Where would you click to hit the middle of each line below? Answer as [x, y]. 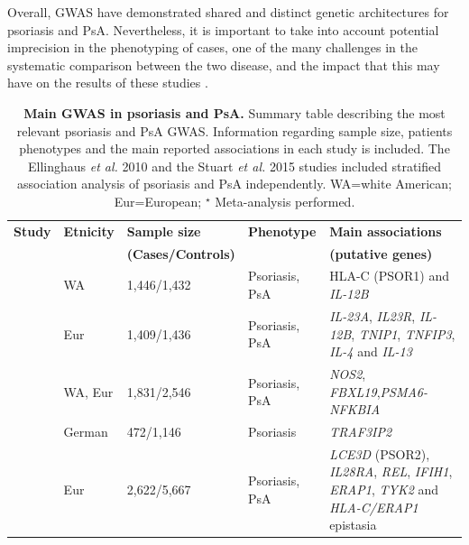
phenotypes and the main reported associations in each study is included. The [234, 148]
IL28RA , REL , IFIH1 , [391, 471]
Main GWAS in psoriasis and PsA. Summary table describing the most [234, 112]
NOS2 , [348, 373]
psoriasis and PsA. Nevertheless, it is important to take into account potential [223, 29]
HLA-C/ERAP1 [374, 507]
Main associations [386, 231]
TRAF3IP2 [361, 431]
